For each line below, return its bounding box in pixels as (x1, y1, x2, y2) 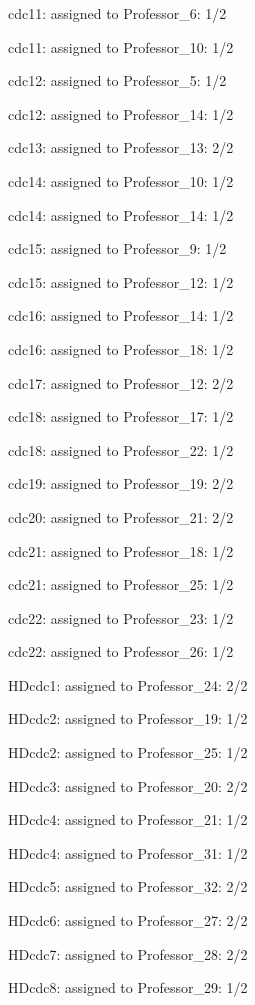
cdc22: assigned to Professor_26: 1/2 (8, 641, 234, 662)
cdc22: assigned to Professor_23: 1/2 (8, 607, 234, 628)
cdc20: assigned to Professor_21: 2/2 (8, 506, 234, 527)
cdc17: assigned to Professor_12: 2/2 (8, 372, 234, 393)
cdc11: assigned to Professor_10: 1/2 (8, 36, 234, 57)
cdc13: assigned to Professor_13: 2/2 (8, 137, 234, 158)
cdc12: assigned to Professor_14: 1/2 (8, 103, 234, 124)
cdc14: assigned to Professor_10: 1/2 (8, 170, 234, 191)
